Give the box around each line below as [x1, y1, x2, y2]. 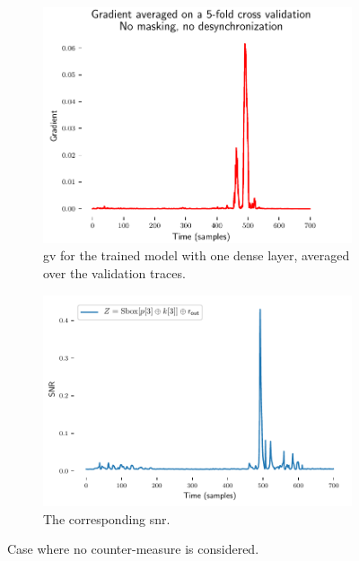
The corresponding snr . [43, 509, 171, 528]
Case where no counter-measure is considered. [7, 539, 259, 558]
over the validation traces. [43, 264, 186, 283]
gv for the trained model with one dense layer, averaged [43, 246, 350, 265]
